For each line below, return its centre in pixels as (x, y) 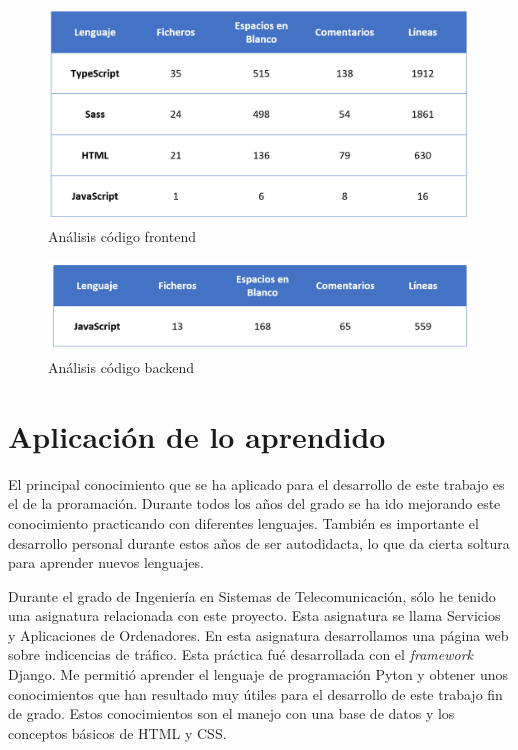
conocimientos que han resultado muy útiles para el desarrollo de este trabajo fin (255, 693)
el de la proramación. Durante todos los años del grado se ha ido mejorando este (254, 503)
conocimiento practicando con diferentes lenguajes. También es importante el (243, 522)
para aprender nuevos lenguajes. (106, 562)
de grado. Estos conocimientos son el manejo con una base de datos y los (231, 713)
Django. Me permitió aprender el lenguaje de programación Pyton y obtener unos (258, 674)
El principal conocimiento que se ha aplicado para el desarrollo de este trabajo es (256, 483)
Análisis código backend (121, 367)
